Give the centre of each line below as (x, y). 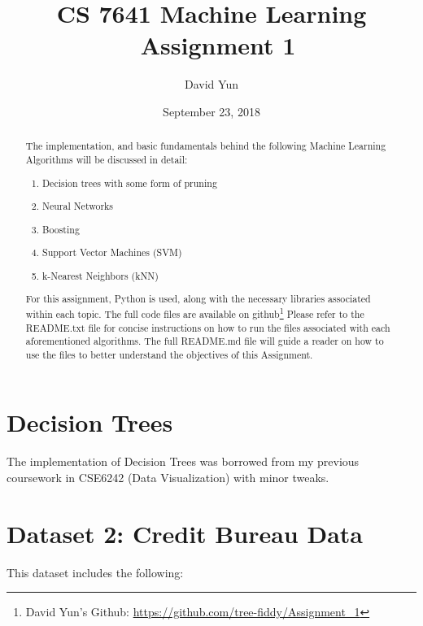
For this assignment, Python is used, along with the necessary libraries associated (198, 299)
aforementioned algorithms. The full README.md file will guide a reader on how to (205, 341)
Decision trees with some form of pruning (130, 183)
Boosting (61, 229)
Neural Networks (78, 206)
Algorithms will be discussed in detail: (107, 159)
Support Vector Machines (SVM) (112, 252)
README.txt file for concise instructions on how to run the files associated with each (208, 327)
